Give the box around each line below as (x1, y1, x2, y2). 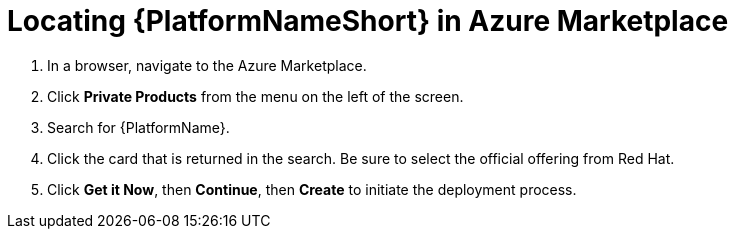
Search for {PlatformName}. (47, 118, 230, 136)
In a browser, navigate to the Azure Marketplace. (47, 56, 367, 74)
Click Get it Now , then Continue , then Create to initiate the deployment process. (47, 180, 577, 198)
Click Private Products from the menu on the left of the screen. (47, 87, 464, 105)
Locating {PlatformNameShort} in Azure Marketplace (7, 4, 729, 38)
